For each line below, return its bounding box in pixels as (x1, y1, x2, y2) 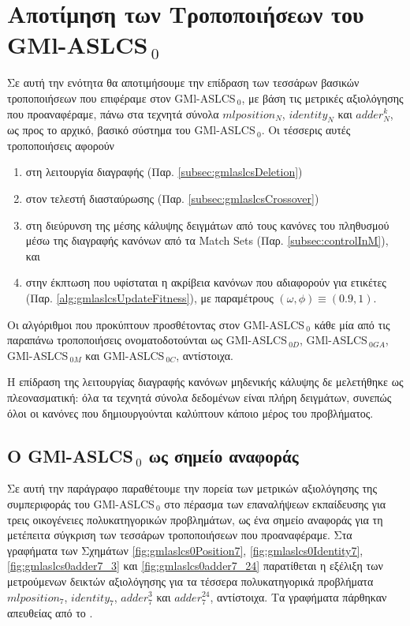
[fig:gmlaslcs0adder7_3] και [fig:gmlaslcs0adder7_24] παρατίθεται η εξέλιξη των (7, 557, 383, 574)
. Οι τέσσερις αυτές (261, 122, 351, 138)
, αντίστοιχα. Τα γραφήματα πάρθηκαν (210, 588, 387, 605)
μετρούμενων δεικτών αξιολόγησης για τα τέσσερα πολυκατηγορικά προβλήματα (7, 572, 374, 589)
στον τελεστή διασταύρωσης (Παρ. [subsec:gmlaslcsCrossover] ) (25, 190, 319, 207)
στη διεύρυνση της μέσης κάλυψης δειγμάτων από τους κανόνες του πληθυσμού (25, 216, 389, 233)
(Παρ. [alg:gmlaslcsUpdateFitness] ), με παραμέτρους (25, 290, 274, 306)
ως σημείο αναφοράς (148, 443, 299, 467)
